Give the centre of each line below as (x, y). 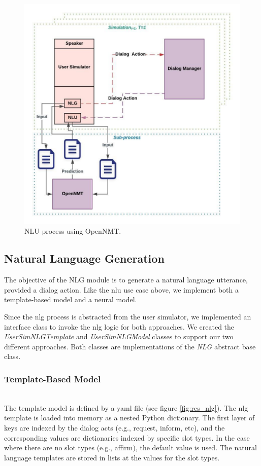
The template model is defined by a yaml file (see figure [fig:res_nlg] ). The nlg (126, 407)
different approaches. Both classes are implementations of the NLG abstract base (130, 346)
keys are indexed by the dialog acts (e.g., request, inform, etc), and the (115, 427)
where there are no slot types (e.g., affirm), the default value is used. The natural (130, 447)
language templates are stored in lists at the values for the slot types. (112, 457)
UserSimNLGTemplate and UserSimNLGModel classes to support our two (119, 336)
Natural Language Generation (84, 258)
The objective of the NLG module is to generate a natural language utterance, (126, 280)
